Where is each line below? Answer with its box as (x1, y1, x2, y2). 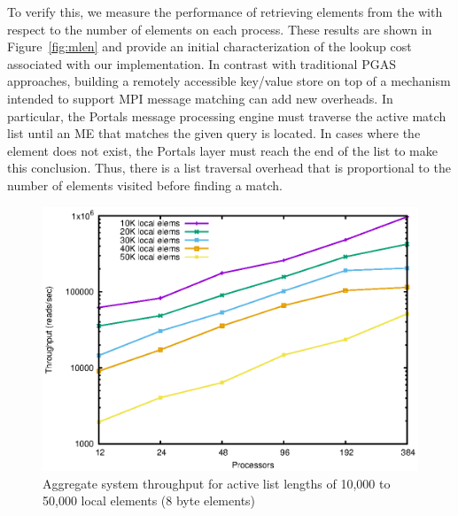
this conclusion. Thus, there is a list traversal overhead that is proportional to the (7, 158, 451, 177)
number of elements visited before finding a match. (7, 175, 283, 194)
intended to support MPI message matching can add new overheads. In (7, 89, 393, 107)
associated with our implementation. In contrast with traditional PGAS (7, 54, 396, 73)
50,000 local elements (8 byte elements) (43, 491, 256, 510)
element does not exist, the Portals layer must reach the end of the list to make (7, 141, 438, 159)
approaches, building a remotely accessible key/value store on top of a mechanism (7, 72, 451, 90)
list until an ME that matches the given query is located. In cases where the (7, 124, 421, 142)
